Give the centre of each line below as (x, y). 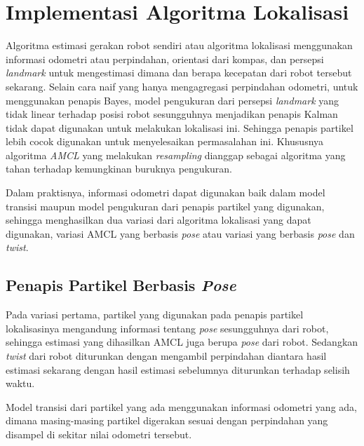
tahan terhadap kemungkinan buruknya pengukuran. (119, 169)
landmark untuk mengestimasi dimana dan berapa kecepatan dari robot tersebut (179, 73)
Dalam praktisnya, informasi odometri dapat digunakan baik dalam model (166, 192)
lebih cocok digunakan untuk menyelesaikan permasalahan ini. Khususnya (165, 141)
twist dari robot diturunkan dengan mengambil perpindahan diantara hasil (166, 356)
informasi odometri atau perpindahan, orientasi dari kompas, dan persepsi (165, 59)
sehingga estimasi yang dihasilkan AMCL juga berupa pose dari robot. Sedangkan (182, 342)
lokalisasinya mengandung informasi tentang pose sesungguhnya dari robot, (167, 328)
